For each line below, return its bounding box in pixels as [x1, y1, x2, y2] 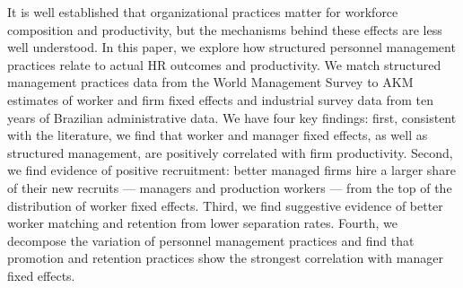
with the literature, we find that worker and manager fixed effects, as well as [7, 126, 428, 144]
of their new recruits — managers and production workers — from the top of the [7, 178, 452, 196]
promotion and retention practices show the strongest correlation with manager [7, 249, 443, 267]
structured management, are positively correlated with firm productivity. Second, [7, 143, 453, 161]
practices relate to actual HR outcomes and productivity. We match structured [7, 55, 441, 74]
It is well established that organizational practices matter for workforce [7, 3, 398, 21]
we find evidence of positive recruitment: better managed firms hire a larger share [7, 161, 456, 179]
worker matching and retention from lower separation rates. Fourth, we [7, 214, 398, 232]
